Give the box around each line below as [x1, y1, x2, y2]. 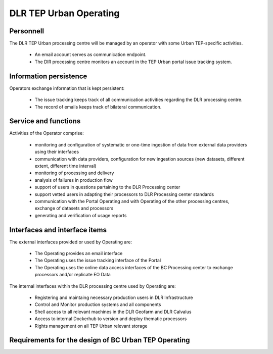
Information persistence [9, 72, 87, 80]
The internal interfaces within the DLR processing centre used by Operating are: [9, 283, 176, 289]
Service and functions [9, 117, 81, 126]
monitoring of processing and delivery [34, 170, 114, 176]
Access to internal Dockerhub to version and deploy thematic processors [34, 316, 187, 322]
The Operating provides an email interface [34, 250, 123, 257]
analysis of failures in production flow [34, 177, 113, 183]
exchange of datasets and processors [34, 205, 114, 212]
